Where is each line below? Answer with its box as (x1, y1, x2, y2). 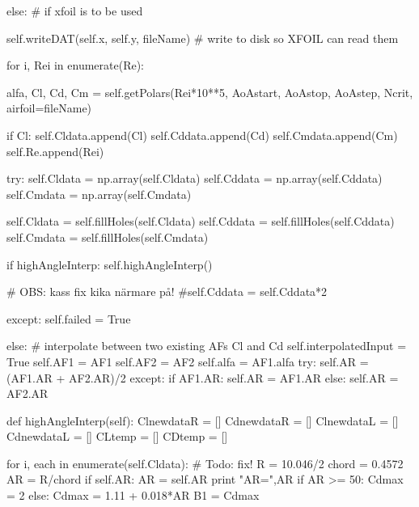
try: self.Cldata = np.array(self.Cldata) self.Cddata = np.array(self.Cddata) (6, 170, 383, 187)
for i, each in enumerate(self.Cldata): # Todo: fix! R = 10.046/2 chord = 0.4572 (6, 454, 404, 471)
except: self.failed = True (6, 310, 131, 327)
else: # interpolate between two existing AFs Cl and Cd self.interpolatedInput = (6, 337, 407, 354)
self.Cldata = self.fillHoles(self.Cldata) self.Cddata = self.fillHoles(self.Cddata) (6, 213, 395, 230)
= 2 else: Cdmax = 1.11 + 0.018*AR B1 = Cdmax (6, 487, 260, 504)
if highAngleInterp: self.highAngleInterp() (6, 256, 213, 273)
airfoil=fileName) (6, 99, 92, 116)
